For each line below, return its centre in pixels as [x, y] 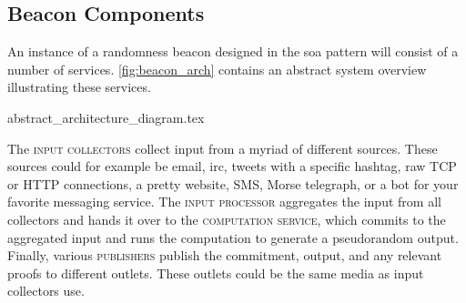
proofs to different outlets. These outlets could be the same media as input [216, 273]
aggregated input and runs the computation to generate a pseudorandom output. [233, 237]
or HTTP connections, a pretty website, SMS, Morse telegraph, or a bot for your [233, 183]
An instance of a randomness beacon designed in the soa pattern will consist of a [233, 51]
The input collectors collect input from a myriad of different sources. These [223, 148]
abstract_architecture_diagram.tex [106, 117]
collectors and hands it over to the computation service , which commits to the [227, 219]
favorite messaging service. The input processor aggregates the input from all [224, 202]
